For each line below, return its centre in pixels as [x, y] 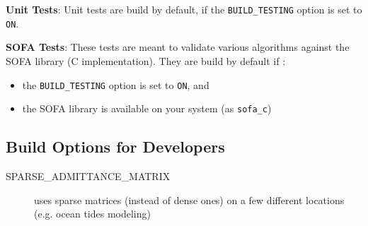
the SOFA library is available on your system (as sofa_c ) [147, 108]
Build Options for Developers [115, 147]
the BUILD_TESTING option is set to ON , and [116, 84]
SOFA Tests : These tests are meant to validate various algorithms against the [178, 47]
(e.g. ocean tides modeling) [92, 214]
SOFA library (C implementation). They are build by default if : [146, 60]
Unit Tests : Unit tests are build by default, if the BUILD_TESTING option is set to [184, 9]
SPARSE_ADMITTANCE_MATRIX [88, 176]
